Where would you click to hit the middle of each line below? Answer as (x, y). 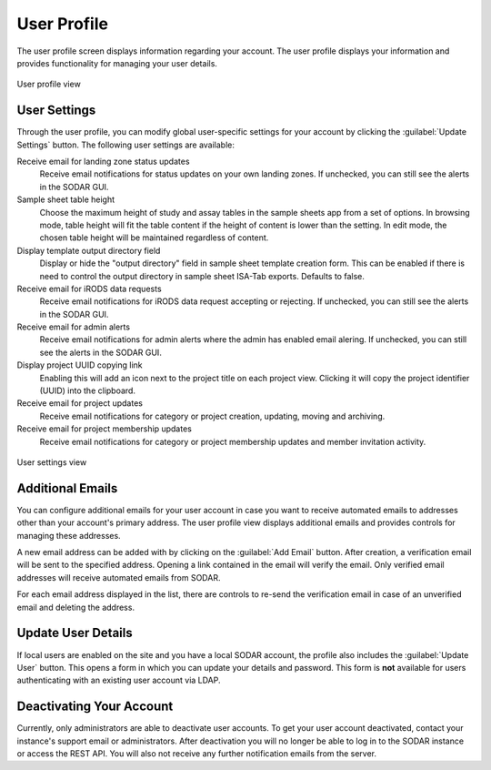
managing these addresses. (69, 535)
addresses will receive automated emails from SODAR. (119, 577)
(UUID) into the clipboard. (88, 390)
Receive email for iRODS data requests (90, 289)
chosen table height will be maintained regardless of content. (154, 238)
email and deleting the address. (76, 607)
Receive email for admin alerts (74, 327)
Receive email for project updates (80, 403)
